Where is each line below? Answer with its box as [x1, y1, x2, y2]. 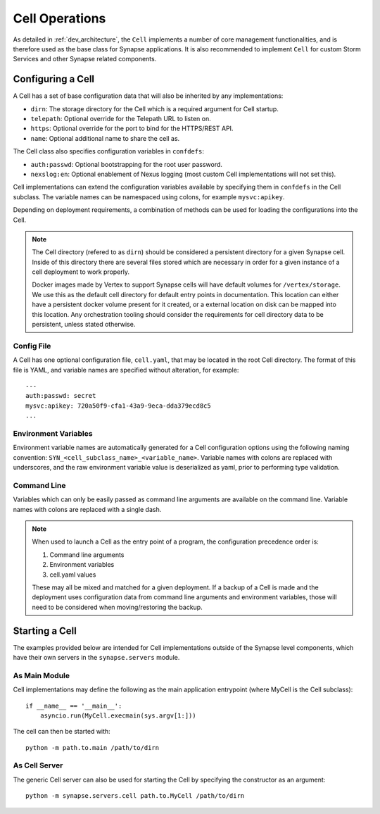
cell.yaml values [49, 570, 96, 579]
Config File [13, 341, 51, 351]
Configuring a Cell [13, 73, 95, 85]
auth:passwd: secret [25, 392, 96, 400]
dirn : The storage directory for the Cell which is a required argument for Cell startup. [30, 104, 279, 113]
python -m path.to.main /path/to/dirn [25, 744, 160, 751]
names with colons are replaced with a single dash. [13, 505, 162, 513]
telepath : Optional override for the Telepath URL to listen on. [30, 115, 211, 123]
